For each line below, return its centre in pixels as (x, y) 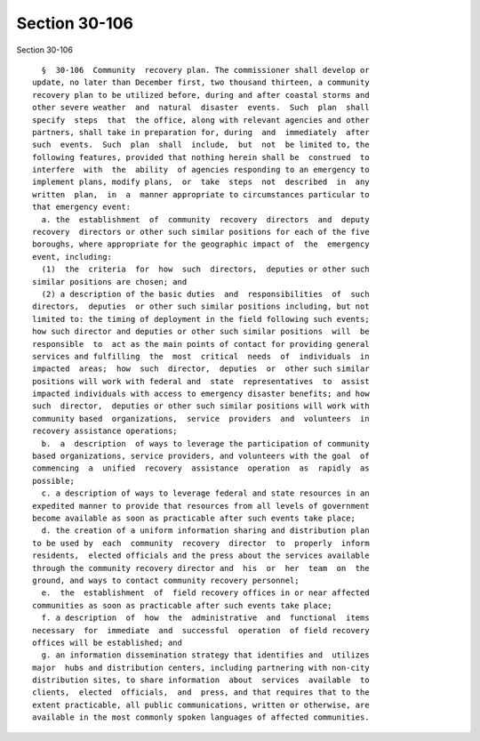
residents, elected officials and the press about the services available (201, 556)
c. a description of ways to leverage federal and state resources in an (205, 493)
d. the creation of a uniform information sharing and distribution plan (205, 531)
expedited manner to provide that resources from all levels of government (201, 506)
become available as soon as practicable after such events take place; (194, 518)
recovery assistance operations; (105, 431)
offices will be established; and (107, 642)
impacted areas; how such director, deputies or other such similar (201, 369)
